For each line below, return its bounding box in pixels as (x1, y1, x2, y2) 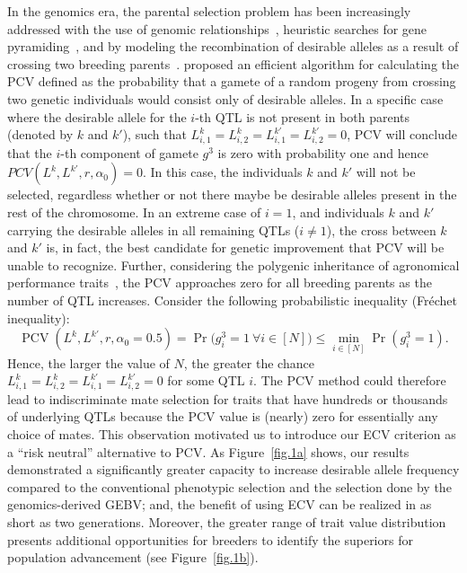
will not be (356, 163, 416, 181)
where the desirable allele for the (7, 107, 187, 126)
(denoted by (7, 125, 74, 144)
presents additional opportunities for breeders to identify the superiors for (7, 530, 413, 549)
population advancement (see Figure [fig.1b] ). (7, 548, 259, 567)
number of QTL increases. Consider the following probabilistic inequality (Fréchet (7, 291, 458, 310)
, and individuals (292, 203, 384, 222)
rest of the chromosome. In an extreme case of (7, 203, 261, 222)
